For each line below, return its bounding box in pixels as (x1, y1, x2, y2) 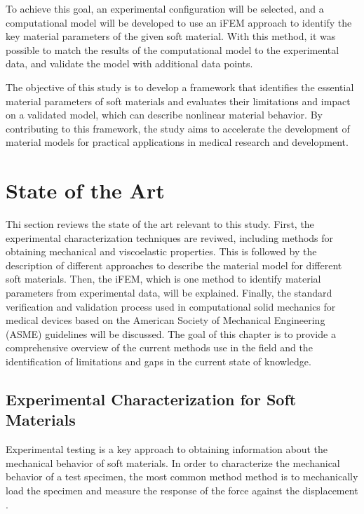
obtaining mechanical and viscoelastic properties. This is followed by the (6, 244, 317, 259)
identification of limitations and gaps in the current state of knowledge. (6, 354, 311, 368)
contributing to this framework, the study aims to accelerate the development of (6, 121, 350, 135)
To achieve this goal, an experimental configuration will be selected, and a (6, 1, 324, 15)
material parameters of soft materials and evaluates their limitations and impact (6, 93, 351, 108)
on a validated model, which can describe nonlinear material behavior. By (6, 107, 323, 122)
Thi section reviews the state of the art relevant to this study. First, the (6, 217, 314, 231)
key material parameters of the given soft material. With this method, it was (6, 29, 336, 43)
